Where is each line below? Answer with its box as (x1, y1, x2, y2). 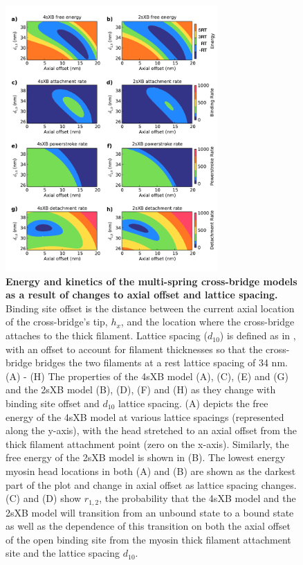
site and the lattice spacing (6, 546, 120, 560)
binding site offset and (6, 396, 100, 411)
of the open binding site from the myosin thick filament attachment (6, 532, 291, 546)
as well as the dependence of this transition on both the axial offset (6, 519, 291, 533)
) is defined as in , (219, 328, 296, 343)
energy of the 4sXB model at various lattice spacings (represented (6, 409, 284, 424)
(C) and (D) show (6, 491, 82, 505)
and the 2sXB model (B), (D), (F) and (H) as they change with (6, 382, 276, 397)
